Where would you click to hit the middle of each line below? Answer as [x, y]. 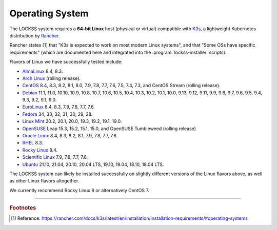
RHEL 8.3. [33, 143]
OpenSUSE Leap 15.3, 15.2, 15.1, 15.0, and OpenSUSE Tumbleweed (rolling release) [109, 129]
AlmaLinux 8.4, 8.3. [43, 71]
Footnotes [23, 208]
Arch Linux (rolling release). [52, 78]
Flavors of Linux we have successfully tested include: [66, 62]
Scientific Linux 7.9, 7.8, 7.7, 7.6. [55, 157]
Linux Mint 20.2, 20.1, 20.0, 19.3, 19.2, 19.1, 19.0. [72, 121]
